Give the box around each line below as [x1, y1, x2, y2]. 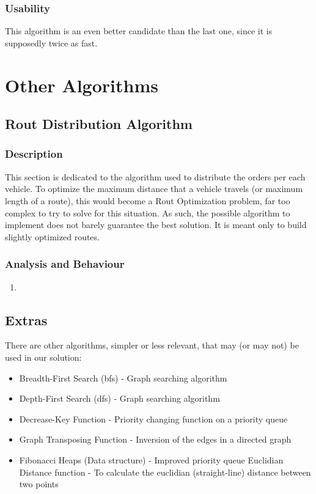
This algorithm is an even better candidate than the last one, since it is [5, 24, 273, 37]
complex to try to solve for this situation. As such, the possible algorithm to [5, 206, 290, 219]
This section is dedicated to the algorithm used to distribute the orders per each [5, 170, 306, 183]
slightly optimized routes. [5, 230, 100, 243]
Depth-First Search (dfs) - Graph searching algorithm [19, 392, 220, 405]
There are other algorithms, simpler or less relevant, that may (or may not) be [5, 339, 299, 352]
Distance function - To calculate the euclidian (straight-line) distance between [19, 465, 311, 478]
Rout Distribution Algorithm [5, 114, 193, 133]
